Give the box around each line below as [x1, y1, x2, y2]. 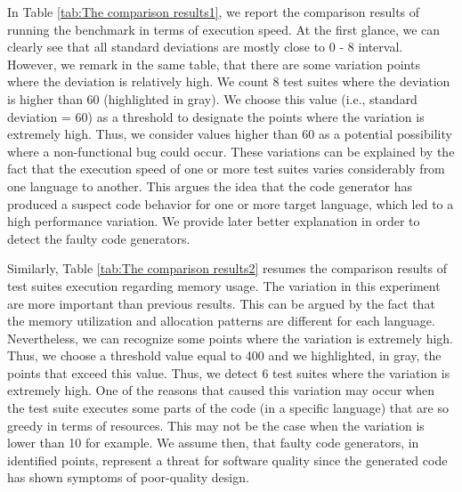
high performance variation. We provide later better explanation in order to [7, 212, 420, 230]
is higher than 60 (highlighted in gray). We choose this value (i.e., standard [7, 89, 417, 108]
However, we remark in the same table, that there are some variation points [7, 54, 420, 73]
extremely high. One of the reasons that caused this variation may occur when [7, 381, 434, 399]
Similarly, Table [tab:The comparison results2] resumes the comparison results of [7, 259, 447, 278]
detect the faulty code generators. [7, 229, 190, 247]
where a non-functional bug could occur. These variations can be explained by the [7, 141, 455, 160]
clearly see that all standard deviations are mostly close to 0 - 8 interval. [7, 37, 403, 56]
